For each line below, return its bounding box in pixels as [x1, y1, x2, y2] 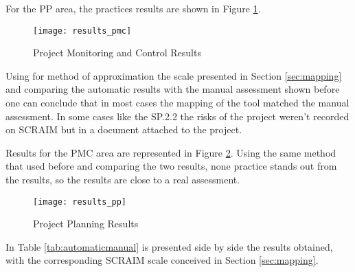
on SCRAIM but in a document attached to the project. [5, 122, 242, 137]
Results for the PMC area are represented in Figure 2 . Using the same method [5, 145, 336, 159]
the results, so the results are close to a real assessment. [5, 172, 240, 186]
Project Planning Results [33, 216, 139, 231]
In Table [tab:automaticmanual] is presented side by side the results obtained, [5, 239, 333, 253]
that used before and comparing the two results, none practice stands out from [5, 159, 337, 173]
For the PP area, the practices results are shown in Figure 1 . [5, 1, 261, 15]
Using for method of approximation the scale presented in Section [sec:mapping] [5, 68, 342, 82]
